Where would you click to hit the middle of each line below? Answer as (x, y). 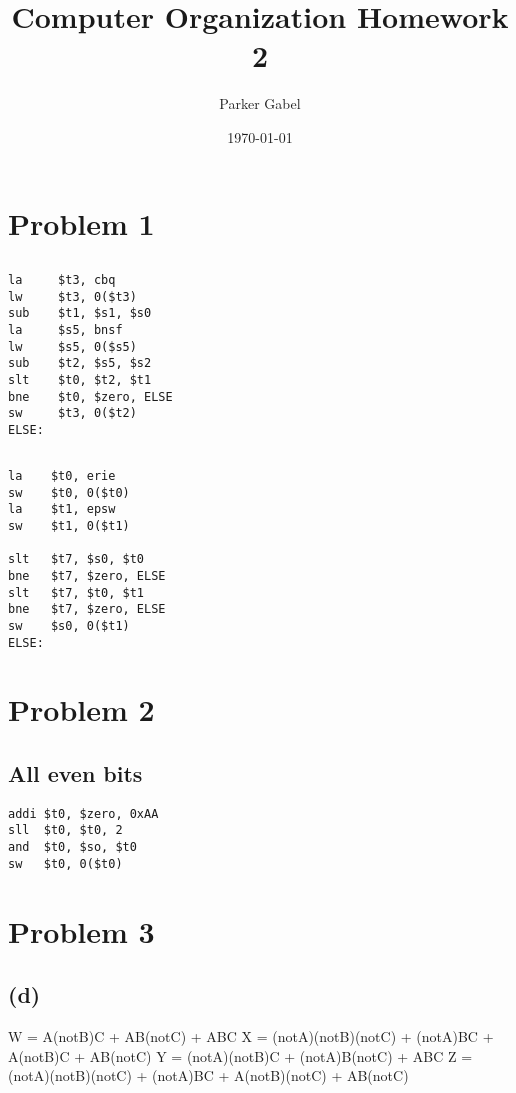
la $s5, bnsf (65, 330)
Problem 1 (81, 222)
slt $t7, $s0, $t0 (76, 559)
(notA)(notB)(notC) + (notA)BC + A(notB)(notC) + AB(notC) (208, 1075)
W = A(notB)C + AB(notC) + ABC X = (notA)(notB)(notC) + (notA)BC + (251, 1036)
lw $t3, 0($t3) (72, 296)
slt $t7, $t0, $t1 (76, 592)
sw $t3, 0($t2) (72, 413)
